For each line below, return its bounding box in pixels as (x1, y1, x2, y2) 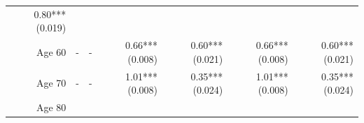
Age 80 (36, 100, 66, 115)
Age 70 (36, 75, 66, 90)
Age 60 (36, 44, 66, 59)
